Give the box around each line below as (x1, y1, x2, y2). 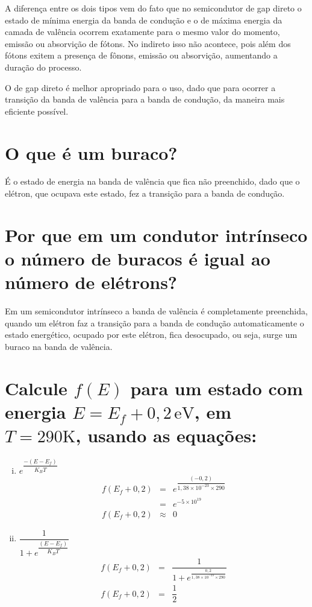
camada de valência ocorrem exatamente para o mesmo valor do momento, (5, 25, 280, 38)
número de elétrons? (5, 270, 178, 294)
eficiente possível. (5, 104, 69, 117)
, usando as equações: (75, 423, 257, 448)
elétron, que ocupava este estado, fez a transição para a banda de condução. (5, 187, 285, 200)
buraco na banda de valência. (5, 340, 113, 352)
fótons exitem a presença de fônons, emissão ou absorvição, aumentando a (5, 49, 278, 62)
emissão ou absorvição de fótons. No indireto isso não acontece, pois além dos (5, 37, 291, 49)
